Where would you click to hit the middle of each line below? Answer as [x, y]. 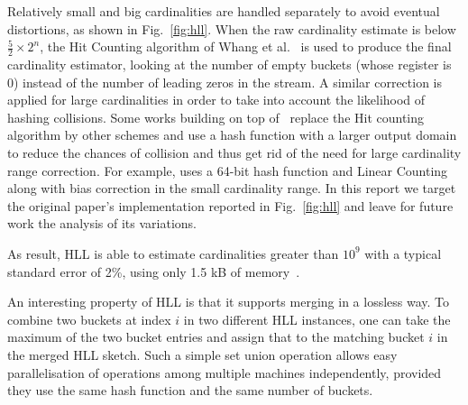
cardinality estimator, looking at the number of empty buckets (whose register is [229, 64]
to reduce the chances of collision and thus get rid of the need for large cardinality [234, 152]
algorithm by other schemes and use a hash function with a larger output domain [232, 135]
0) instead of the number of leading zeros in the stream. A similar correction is [225, 82]
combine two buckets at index [89, 319]
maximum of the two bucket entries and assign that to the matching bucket [216, 337]
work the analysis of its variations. [102, 223]
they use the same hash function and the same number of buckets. [190, 390]
